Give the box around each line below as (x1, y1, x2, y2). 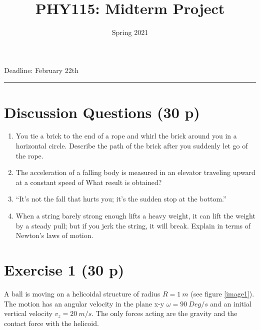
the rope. (15, 150, 43, 160)
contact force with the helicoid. (4, 317, 99, 328)
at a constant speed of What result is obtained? (15, 176, 162, 187)
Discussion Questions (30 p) (4, 101, 200, 122)
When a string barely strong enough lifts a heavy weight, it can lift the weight (15, 210, 255, 220)
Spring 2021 (111, 27, 148, 37)
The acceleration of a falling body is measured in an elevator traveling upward (15, 167, 255, 177)
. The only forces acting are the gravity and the (91, 308, 237, 318)
